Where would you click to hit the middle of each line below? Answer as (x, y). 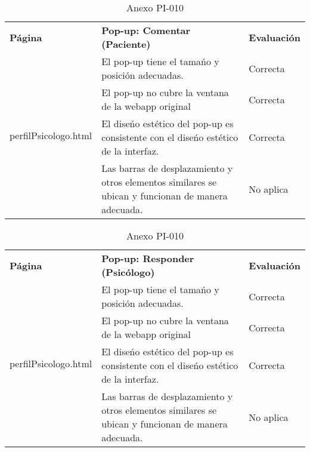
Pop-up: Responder (148, 258)
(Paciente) (126, 44)
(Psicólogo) (128, 272)
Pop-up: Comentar (146, 30)
